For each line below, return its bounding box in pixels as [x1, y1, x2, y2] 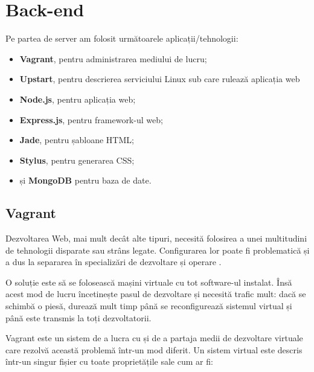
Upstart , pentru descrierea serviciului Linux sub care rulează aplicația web [19, 72, 300, 85]
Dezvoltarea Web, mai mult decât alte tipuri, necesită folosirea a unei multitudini [5, 232, 307, 245]
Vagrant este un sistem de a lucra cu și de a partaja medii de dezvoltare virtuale [5, 332, 303, 344]
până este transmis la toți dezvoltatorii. [5, 311, 152, 324]
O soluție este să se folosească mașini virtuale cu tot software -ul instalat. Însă [5, 275, 292, 288]
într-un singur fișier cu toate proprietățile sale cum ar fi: [5, 355, 213, 368]
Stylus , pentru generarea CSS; [19, 153, 135, 166]
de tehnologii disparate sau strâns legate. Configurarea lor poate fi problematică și [5, 243, 310, 256]
